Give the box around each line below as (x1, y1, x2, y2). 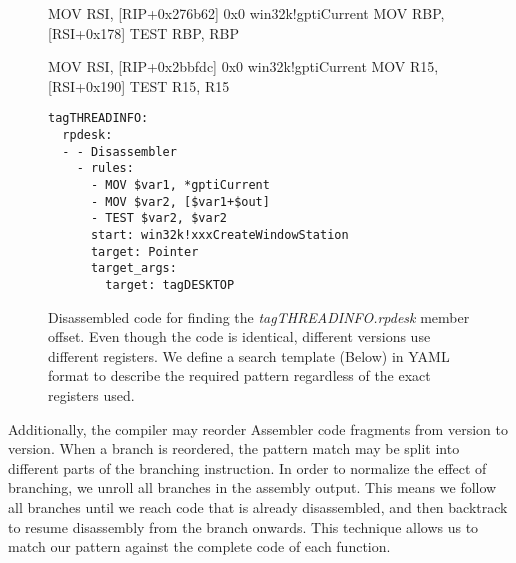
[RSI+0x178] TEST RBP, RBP (48, 22, 239, 43)
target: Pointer (90, 244, 199, 259)
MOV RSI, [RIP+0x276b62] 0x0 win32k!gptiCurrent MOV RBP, (48, 3, 445, 23)
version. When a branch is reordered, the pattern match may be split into (8, 438, 460, 459)
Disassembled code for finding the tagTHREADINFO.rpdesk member (48, 306, 470, 327)
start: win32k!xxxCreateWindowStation (90, 227, 349, 242)
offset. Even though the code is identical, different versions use (48, 326, 431, 347)
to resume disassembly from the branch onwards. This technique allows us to (8, 516, 479, 537)
